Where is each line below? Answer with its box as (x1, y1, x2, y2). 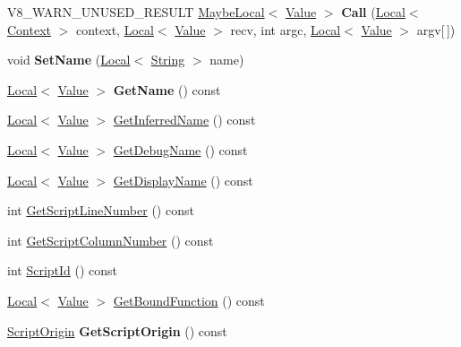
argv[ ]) (416, 20, 456, 39)
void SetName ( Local (7, 50, 131, 69)
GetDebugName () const (113, 140, 248, 159)
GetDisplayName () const (113, 170, 253, 189)
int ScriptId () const (7, 261, 118, 280)
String (150, 50, 185, 69)
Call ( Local (341, 3, 406, 21)
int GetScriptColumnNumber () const (7, 230, 214, 249)
